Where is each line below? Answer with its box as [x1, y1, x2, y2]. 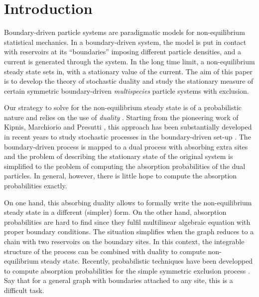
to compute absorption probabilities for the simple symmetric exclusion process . [4, 265, 250, 276]
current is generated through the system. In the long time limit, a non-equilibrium [4, 56, 255, 66]
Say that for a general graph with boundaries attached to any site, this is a [4, 275, 233, 286]
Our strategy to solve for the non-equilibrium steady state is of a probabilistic [4, 102, 242, 113]
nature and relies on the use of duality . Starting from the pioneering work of [4, 112, 239, 122]
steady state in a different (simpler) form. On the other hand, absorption [4, 207, 227, 217]
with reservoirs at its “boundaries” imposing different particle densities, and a [4, 46, 242, 57]
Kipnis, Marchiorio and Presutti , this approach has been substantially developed [4, 122, 252, 132]
